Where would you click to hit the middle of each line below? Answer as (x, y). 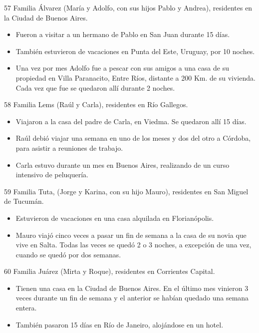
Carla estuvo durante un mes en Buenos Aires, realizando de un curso (123, 164)
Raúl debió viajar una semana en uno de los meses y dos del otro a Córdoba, (133, 138)
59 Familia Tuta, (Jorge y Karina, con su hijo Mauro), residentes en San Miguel (126, 191)
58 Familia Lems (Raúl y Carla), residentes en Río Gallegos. (96, 104)
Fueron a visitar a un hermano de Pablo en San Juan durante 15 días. (123, 34)
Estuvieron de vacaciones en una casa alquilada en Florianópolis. (115, 218)
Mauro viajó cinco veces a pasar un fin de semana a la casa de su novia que (131, 235)
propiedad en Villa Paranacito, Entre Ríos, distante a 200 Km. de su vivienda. (135, 77)
